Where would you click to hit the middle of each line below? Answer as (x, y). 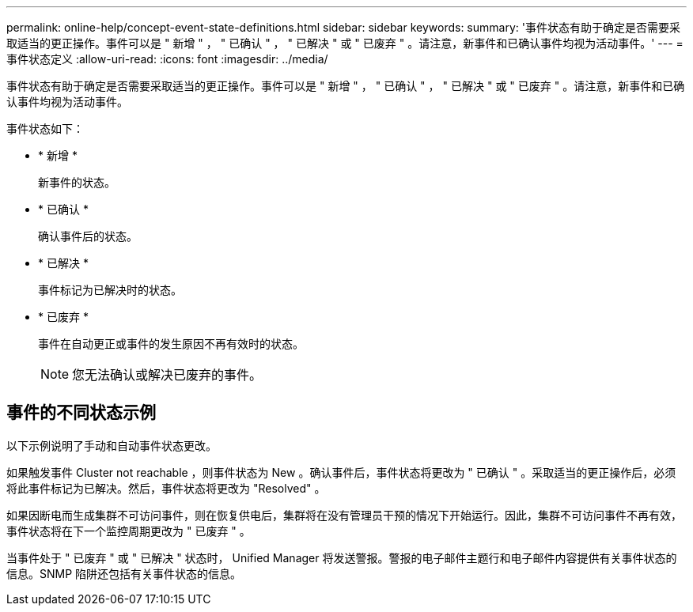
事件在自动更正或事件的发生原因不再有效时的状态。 (171, 344)
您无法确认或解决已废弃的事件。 (167, 375)
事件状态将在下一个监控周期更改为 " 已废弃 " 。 (129, 531)
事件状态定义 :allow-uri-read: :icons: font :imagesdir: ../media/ (167, 59)
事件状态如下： (45, 128)
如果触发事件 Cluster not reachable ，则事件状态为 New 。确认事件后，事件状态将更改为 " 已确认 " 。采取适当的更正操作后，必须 (341, 472)
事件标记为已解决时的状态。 (110, 290)
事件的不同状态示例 (81, 413)
